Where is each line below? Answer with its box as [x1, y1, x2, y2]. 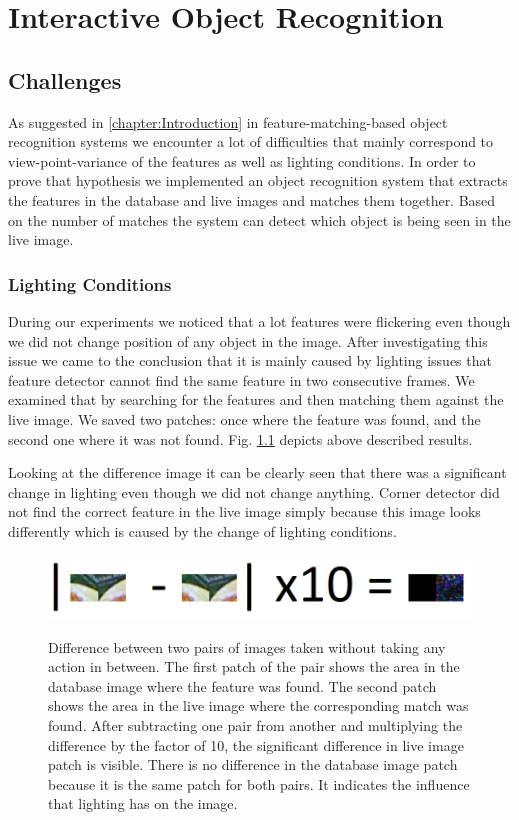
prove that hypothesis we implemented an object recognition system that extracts [8, 170, 508, 191]
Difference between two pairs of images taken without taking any [48, 636, 446, 657]
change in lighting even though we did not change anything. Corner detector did [8, 481, 500, 502]
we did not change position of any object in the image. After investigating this [8, 330, 488, 351]
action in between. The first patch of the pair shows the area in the [48, 656, 460, 677]
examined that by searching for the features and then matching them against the [8, 389, 504, 410]
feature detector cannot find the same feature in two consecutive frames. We [8, 369, 475, 390]
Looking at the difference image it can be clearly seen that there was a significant [8, 462, 507, 483]
